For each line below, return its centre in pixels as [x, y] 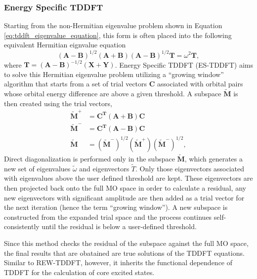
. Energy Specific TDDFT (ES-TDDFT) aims [184, 64]
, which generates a [214, 158]
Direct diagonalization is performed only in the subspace [89, 158]
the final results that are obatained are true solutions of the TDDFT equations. [124, 253]
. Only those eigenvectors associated [190, 168]
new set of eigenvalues [37, 168]
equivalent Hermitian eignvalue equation [65, 45]
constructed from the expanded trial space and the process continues [108, 217]
